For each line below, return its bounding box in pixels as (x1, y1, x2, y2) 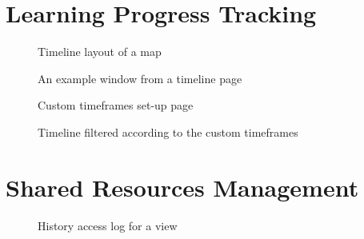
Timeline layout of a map (38, 43, 162, 60)
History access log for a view (38, 217, 178, 233)
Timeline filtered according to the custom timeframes (38, 123, 298, 140)
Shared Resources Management (6, 170, 359, 203)
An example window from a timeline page (38, 70, 242, 86)
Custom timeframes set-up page (38, 97, 194, 114)
